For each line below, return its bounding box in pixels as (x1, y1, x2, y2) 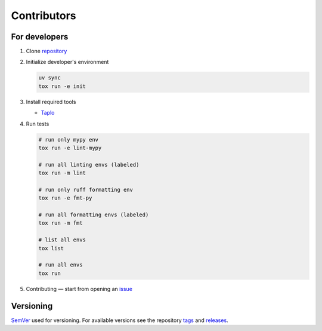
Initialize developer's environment (26, 59, 109, 66)
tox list (38, 245, 64, 252)
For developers (11, 32, 69, 42)
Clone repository (26, 48, 67, 55)
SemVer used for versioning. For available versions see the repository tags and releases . (11, 317, 229, 324)
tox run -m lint (38, 170, 86, 176)
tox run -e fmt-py (38, 195, 92, 201)
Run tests (26, 120, 49, 127)
